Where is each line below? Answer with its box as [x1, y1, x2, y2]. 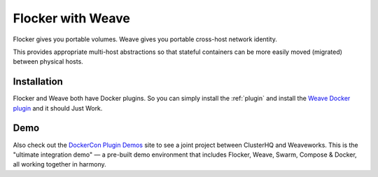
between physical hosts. [13, 57, 83, 66]
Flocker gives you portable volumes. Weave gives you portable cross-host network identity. [13, 35, 278, 43]
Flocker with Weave [13, 10, 131, 26]
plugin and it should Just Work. [13, 104, 103, 112]
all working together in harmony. [13, 160, 106, 169]
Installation [13, 76, 63, 87]
